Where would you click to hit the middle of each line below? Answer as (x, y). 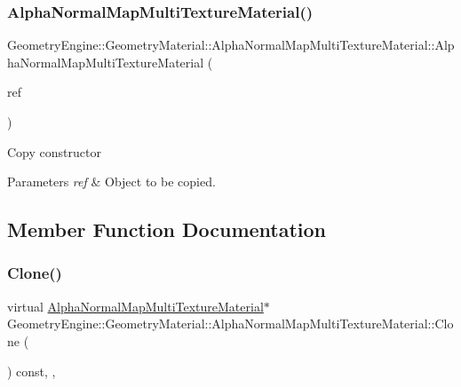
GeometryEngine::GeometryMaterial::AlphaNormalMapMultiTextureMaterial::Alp (231, 45)
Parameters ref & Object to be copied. (111, 182)
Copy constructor (54, 151)
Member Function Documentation (167, 229)
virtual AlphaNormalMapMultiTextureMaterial (135, 306)
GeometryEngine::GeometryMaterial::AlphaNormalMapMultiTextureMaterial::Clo (230, 324)
